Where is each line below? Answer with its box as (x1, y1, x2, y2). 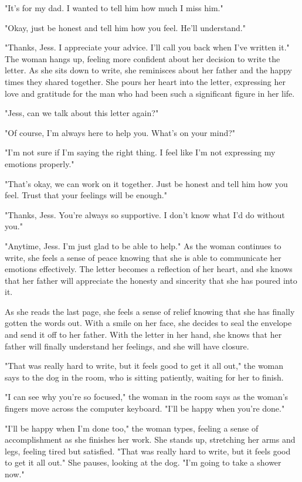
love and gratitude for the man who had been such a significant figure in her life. (5, 87, 295, 99)
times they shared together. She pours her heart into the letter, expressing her (5, 75, 286, 87)
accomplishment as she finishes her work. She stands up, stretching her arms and (5, 433, 296, 446)
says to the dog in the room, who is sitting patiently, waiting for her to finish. (5, 371, 284, 383)
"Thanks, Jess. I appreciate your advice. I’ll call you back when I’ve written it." (5, 41, 290, 53)
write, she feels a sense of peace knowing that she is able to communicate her (5, 251, 281, 263)
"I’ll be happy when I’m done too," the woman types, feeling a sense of (5, 422, 259, 434)
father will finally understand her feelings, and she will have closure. (5, 340, 249, 352)
